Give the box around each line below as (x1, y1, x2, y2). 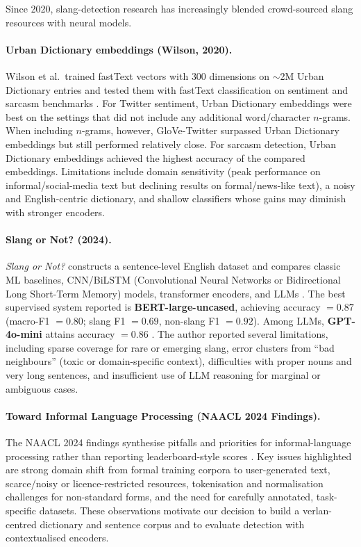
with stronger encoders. (6, 204, 105, 219)
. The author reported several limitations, (151, 327, 328, 341)
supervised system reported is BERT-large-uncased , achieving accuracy (6, 300, 321, 314)
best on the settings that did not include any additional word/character (6, 109, 310, 124)
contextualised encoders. (6, 530, 109, 545)
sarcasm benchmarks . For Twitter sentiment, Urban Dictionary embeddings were (6, 96, 352, 111)
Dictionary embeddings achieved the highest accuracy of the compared (6, 150, 305, 165)
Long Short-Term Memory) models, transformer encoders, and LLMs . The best (6, 286, 346, 300)
